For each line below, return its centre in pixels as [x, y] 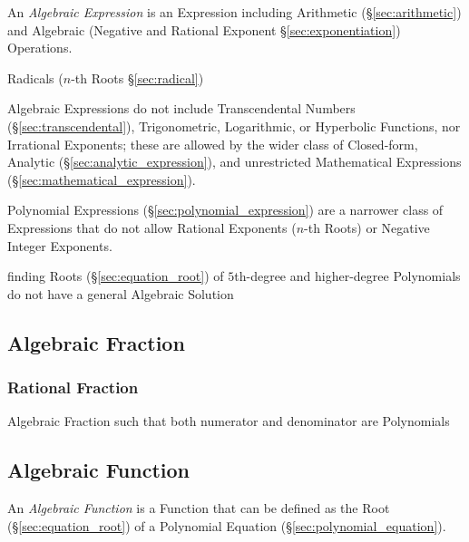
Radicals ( [35, 77]
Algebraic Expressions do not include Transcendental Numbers [181, 108]
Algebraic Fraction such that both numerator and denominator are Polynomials [229, 421]
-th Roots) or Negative [367, 227]
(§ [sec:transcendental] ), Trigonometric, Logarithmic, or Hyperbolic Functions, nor [234, 126]
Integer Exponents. [60, 245]
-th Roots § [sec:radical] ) [137, 77]
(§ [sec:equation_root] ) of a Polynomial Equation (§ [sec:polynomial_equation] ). [227, 525]
